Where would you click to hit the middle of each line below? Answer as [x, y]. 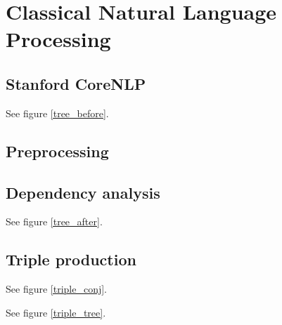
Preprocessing [57, 151]
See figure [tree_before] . [57, 113]
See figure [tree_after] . [54, 221]
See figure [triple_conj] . [57, 289]
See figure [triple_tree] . [56, 312]
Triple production [71, 259]
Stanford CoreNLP [76, 83]
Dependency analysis [83, 192]
